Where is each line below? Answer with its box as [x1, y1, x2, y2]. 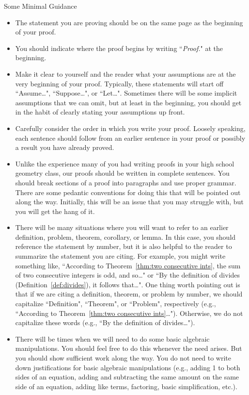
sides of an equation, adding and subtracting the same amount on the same [15, 372, 239, 382]
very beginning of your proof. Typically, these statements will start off [15, 78, 224, 88]
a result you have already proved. [15, 142, 114, 152]
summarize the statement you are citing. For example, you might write [15, 251, 226, 261]
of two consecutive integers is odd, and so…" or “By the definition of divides [15, 270, 240, 280]
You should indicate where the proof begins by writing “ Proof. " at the [15, 43, 223, 53]
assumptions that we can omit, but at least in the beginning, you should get [15, 97, 242, 107]
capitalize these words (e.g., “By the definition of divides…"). [15, 317, 195, 328]
